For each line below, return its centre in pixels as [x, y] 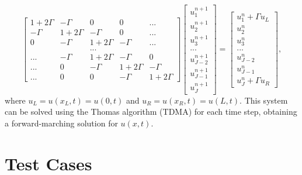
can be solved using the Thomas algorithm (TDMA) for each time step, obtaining [151, 111]
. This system [264, 100]
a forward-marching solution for [61, 123]
